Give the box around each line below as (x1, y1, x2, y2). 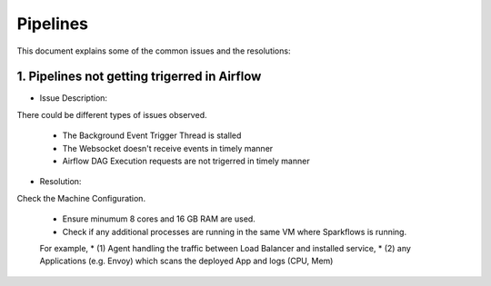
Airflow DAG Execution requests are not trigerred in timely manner (62, 155, 310, 167)
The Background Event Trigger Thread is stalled (62, 130, 242, 141)
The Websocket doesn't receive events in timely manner (62, 143, 274, 153)
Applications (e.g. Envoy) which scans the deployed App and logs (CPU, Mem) (39, 255, 334, 267)
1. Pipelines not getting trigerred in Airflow (16, 69, 262, 84)
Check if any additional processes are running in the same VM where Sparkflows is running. (62, 226, 407, 237)
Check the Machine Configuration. (16, 192, 145, 203)
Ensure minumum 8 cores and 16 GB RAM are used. (62, 213, 256, 224)
